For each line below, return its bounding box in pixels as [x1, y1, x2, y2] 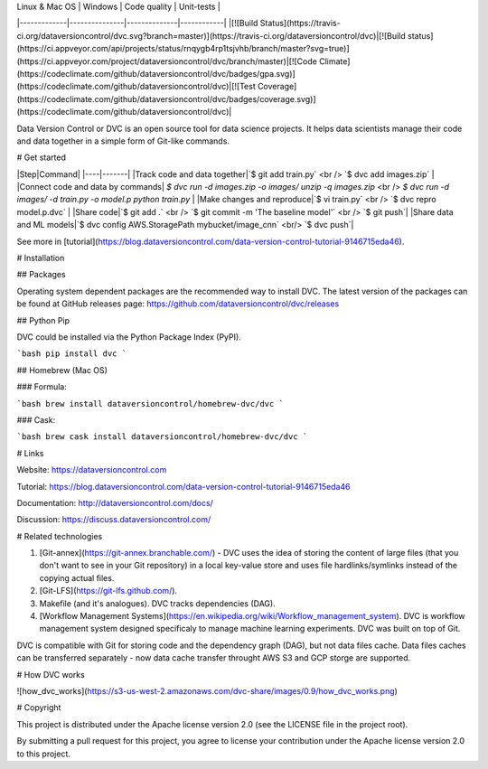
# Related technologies [16, 530, 103, 541]
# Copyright [16, 702, 61, 713]
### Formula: [16, 381, 67, 392]
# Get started [16, 152, 67, 163]
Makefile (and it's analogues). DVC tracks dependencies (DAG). [39, 597, 276, 609]
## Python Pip [16, 314, 70, 325]
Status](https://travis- [259, 18, 341, 29]
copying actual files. [39, 572, 115, 583]
